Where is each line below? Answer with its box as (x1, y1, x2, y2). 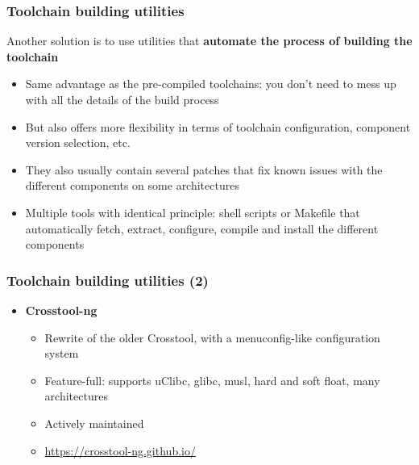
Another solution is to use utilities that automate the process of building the (6, 32, 413, 49)
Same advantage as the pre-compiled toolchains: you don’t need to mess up (25, 75, 396, 92)
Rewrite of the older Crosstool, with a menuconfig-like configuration (44, 329, 380, 346)
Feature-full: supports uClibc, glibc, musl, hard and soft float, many (44, 371, 380, 388)
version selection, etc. (25, 134, 131, 151)
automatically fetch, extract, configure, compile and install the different (25, 220, 379, 237)
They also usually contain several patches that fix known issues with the (25, 161, 383, 178)
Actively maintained (44, 414, 144, 431)
